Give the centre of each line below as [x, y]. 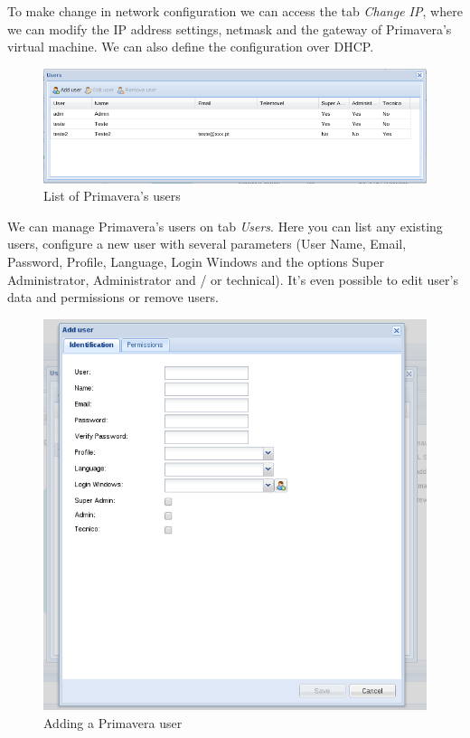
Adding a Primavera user [113, 722]
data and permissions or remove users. [113, 297]
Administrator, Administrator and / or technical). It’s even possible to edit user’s [233, 279]
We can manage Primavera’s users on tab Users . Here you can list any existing [225, 226]
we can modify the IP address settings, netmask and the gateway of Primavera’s [230, 28]
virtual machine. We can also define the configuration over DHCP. [191, 47]
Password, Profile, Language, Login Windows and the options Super [196, 262]
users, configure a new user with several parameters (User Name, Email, [207, 244]
